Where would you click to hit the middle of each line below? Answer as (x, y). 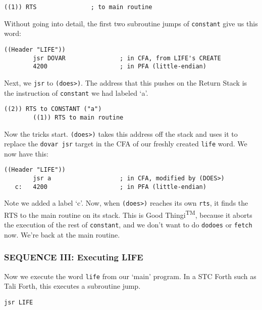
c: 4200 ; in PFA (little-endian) (111, 187)
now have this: (26, 153)
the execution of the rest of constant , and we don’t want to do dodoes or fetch (128, 225)
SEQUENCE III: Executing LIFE (74, 257)
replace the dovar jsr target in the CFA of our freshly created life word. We (126, 144)
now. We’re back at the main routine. (62, 234)
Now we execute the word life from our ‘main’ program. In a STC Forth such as (130, 276)
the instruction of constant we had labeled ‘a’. (76, 92)
